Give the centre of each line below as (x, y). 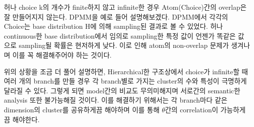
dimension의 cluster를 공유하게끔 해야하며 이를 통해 (82, 109)
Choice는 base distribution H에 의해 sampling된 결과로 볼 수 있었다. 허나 (114, 26)
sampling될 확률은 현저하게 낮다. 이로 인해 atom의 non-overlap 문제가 (124, 45)
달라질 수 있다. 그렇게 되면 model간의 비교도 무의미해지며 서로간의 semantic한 (122, 90)
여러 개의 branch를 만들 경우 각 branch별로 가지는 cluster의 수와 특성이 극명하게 (126, 81)
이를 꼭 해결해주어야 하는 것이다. (62, 54)
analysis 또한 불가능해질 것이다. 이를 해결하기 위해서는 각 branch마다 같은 (116, 100)
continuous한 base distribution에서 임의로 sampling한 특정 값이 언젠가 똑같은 (120, 35)
